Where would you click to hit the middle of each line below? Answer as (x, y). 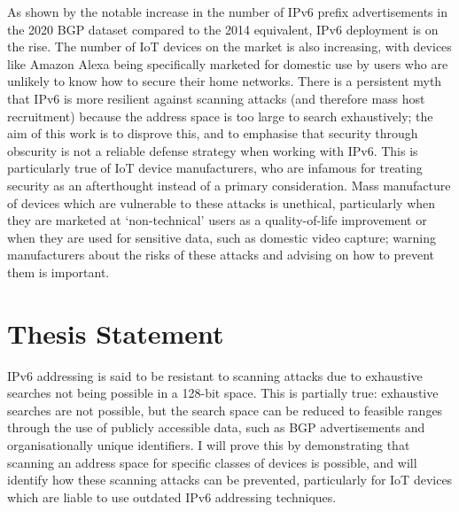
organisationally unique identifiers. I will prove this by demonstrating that (209, 445)
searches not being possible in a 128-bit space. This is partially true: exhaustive (223, 393)
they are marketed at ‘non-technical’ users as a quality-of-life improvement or (217, 220)
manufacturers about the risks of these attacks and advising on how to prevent (221, 255)
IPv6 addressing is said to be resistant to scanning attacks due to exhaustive (215, 375)
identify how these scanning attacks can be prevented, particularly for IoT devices (230, 480)
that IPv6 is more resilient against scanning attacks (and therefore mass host (216, 98)
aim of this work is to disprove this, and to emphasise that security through (213, 133)
